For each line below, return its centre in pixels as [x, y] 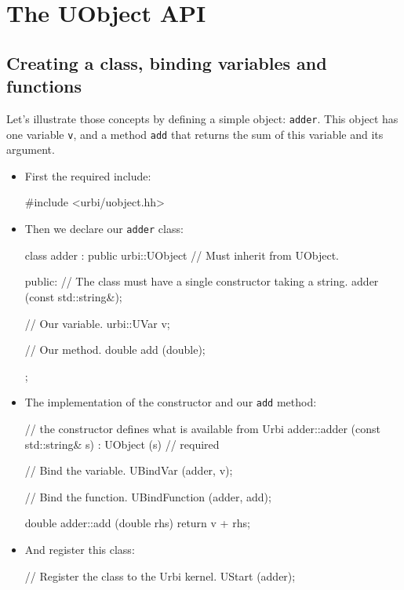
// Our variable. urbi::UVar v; [97, 323]
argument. [31, 149]
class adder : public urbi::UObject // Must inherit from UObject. [182, 255]
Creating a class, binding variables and [167, 62]
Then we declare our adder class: [104, 229]
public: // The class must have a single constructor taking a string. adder [202, 281]
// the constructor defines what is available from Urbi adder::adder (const [203, 428]
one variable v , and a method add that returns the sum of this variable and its [195, 134]
